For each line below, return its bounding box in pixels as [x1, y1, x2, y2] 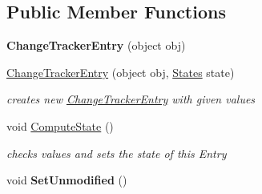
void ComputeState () [6, 117, 114, 134]
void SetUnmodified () [6, 172, 127, 188]
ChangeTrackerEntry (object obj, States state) [6, 63, 235, 80]
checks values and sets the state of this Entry [6, 144, 227, 161]
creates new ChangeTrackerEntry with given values [6, 91, 256, 107]
